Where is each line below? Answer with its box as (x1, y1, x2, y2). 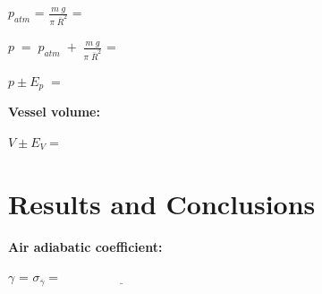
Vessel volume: (8, 102, 100, 121)
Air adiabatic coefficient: (8, 237, 163, 255)
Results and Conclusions (8, 185, 316, 221)
